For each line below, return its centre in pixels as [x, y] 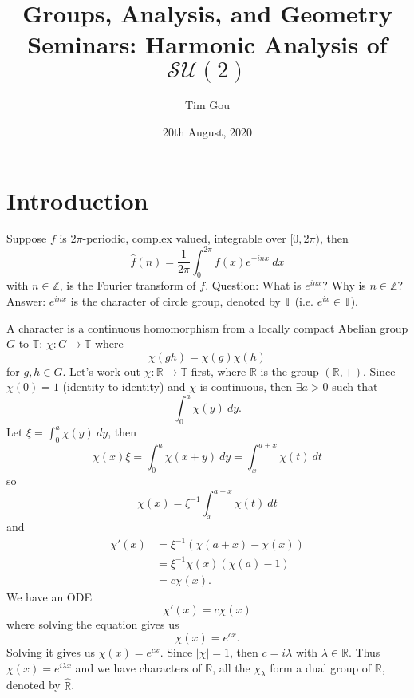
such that [355, 386]
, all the [231, 667]
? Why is [344, 285]
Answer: [26, 300]
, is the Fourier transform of [128, 285]
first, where [219, 371]
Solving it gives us [51, 652]
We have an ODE [49, 596]
